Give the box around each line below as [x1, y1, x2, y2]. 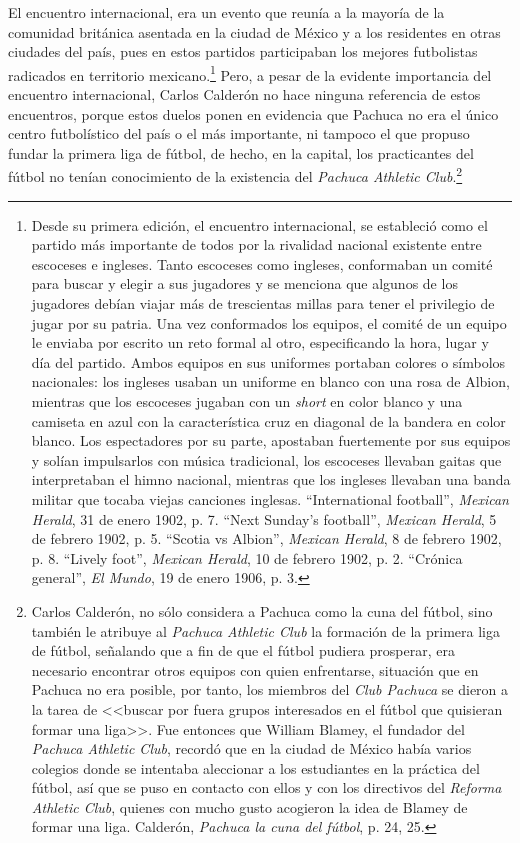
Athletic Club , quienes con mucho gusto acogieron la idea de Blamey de [31, 796, 468, 817]
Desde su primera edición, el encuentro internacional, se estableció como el [31, 214, 488, 235]
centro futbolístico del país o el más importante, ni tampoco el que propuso [8, 123, 470, 144]
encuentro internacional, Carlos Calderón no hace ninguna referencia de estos [8, 84, 481, 105]
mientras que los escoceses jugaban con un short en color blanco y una [31, 391, 463, 411]
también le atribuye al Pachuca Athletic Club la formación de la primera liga [31, 620, 500, 641]
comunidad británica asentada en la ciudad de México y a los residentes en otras [8, 21, 501, 42]
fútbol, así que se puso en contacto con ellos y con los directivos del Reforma [31, 777, 502, 798]
